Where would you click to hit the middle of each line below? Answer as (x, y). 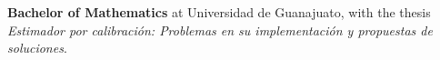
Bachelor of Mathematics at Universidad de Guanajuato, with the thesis (219, 12)
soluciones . (37, 48)
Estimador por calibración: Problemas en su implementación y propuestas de (220, 30)
